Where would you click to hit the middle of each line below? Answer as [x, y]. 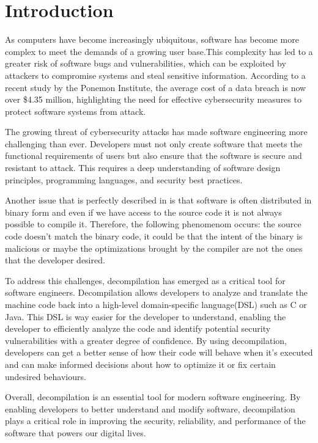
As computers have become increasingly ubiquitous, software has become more [152, 39]
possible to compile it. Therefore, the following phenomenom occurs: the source [153, 224]
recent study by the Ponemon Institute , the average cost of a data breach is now [156, 87]
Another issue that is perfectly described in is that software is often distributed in [158, 200]
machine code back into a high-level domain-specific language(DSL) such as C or [156, 304]
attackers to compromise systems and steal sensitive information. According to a [155, 75]
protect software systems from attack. [76, 111]
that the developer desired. [55, 260]
